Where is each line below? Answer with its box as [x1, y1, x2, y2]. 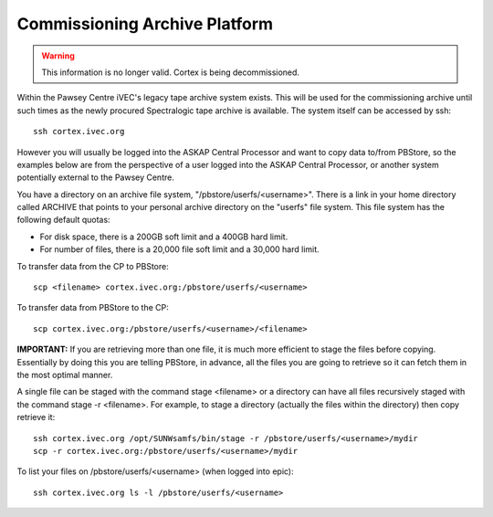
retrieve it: [16, 412, 56, 423]
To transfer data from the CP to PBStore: [16, 260, 169, 271]
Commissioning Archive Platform [16, 14, 274, 34]
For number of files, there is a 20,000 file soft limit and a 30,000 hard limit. [39, 244, 320, 255]
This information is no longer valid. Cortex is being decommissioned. [41, 67, 300, 78]
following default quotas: [16, 215, 110, 226]
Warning [41, 50, 75, 61]
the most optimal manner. [16, 369, 113, 380]
